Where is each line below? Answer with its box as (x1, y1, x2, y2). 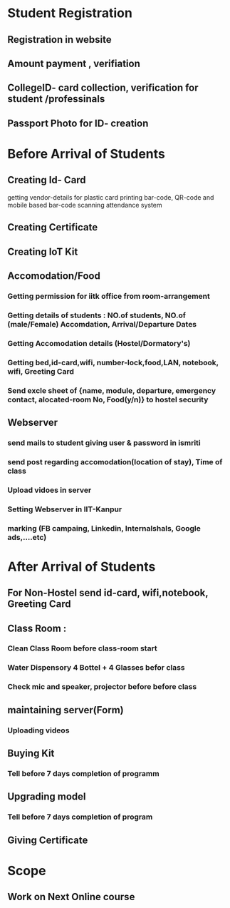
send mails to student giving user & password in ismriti (7, 437, 201, 447)
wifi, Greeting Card (7, 366, 75, 376)
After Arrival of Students (7, 558, 156, 575)
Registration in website (7, 34, 112, 46)
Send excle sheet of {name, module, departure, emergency (7, 385, 216, 395)
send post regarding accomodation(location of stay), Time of (7, 456, 223, 466)
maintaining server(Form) (7, 704, 124, 716)
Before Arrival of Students (7, 146, 166, 162)
